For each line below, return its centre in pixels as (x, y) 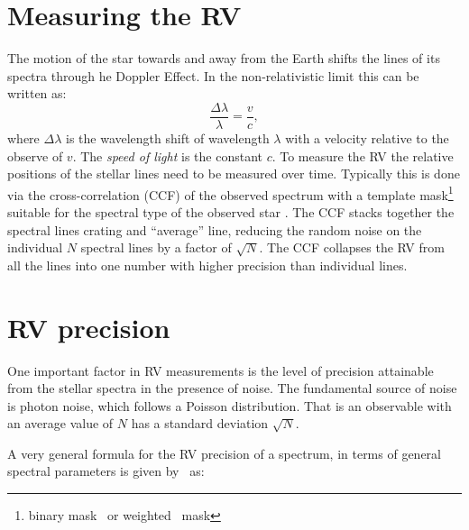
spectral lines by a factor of (156, 247)
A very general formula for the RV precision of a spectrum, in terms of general (224, 453)
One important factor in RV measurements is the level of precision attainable (221, 370)
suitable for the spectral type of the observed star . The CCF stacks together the (231, 212)
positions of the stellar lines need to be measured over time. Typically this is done (234, 174)
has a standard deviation (200, 423)
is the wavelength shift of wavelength (167, 137)
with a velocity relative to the (367, 137)
